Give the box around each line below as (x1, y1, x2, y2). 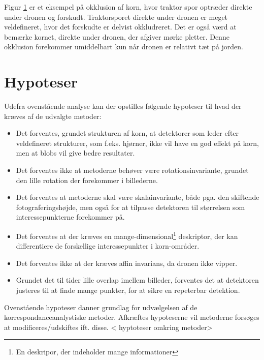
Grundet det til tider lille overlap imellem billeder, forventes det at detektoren (16, 275, 259, 285)
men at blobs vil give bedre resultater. (16, 147, 135, 158)
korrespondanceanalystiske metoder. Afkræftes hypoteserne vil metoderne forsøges (4, 312, 259, 322)
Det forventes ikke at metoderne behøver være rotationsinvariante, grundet (16, 165, 249, 175)
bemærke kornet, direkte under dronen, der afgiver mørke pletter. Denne (4, 31, 229, 42)
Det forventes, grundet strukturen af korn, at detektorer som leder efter (16, 128, 239, 138)
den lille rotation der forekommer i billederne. (16, 174, 158, 185)
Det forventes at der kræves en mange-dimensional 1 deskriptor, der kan (16, 229, 238, 241)
